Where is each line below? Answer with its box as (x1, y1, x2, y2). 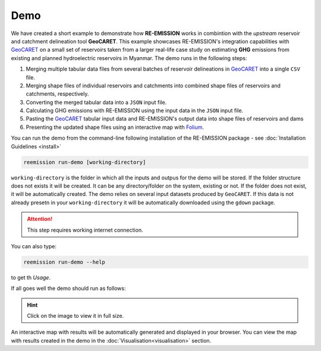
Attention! (27, 216, 53, 223)
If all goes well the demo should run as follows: (11, 285, 126, 292)
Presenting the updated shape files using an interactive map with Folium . (26, 124, 204, 131)
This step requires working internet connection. (27, 226, 143, 233)
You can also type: (11, 242, 56, 249)
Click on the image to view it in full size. (27, 312, 124, 320)
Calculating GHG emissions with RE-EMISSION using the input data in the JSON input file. (26, 107, 244, 114)
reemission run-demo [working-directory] (23, 159, 146, 166)
